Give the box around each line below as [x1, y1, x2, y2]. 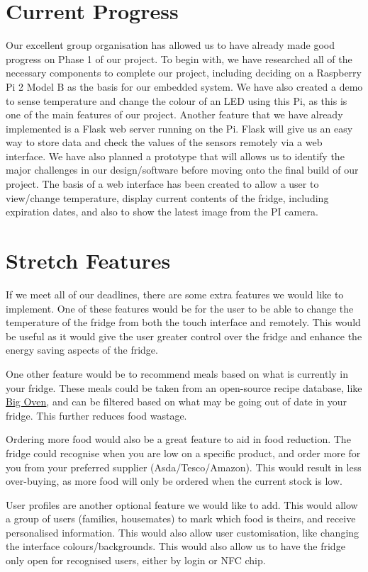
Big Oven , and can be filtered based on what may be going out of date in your [6, 394, 347, 409]
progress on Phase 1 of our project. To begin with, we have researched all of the [6, 51, 352, 66]
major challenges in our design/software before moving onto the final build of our [6, 162, 359, 177]
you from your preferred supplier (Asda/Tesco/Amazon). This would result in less [6, 459, 362, 474]
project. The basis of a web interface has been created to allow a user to [6, 176, 319, 191]
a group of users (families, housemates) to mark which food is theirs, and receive [6, 511, 356, 526]
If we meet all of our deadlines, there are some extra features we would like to [6, 286, 344, 301]
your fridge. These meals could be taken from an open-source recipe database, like [6, 380, 362, 395]
